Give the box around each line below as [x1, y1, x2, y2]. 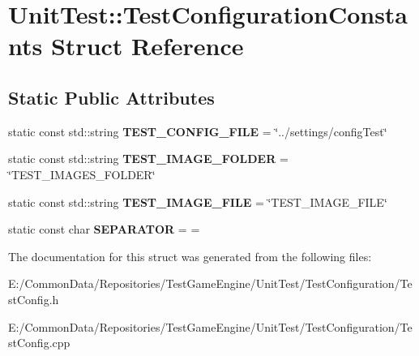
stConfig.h [8, 290, 59, 307]
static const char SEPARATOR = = [8, 221, 200, 238]
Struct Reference [50, 29, 244, 62]
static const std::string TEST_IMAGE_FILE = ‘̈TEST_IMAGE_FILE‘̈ [8, 193, 387, 210]
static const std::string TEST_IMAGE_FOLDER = [8, 150, 289, 167]
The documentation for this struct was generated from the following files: [8, 247, 372, 264]
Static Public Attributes [8, 84, 215, 109]
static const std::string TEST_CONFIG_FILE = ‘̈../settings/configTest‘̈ [8, 122, 387, 139]
